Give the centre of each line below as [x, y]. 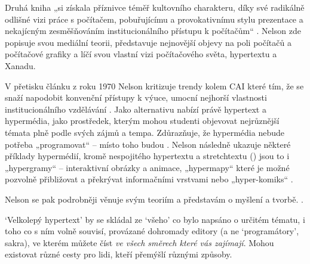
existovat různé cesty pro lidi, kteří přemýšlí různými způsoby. [119, 254]
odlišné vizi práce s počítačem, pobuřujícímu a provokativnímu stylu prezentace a [154, 19]
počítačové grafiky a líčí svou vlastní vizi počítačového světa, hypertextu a [141, 54]
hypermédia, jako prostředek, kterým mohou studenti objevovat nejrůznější [142, 121]
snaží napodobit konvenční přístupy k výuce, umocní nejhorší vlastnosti [136, 97]
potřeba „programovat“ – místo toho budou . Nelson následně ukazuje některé [148, 144]
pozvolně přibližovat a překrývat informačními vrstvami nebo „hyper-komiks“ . [149, 179]
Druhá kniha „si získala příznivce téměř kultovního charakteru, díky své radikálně [155, 7]
